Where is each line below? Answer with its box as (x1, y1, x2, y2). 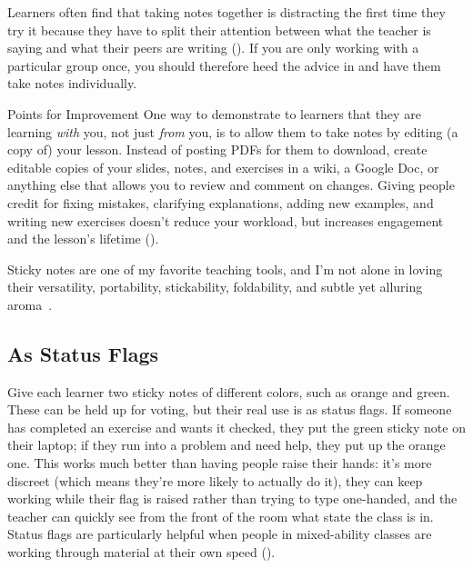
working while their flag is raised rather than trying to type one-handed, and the (7, 489, 458, 508)
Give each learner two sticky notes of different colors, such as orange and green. (7, 382, 450, 401)
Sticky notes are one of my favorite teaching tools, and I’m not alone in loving (7, 259, 443, 278)
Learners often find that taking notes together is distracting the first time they (7, 3, 446, 21)
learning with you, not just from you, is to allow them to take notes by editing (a (7, 122, 458, 141)
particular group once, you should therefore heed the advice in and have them (7, 55, 441, 75)
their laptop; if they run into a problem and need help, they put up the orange (7, 435, 446, 454)
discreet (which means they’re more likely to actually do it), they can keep (7, 471, 423, 490)
